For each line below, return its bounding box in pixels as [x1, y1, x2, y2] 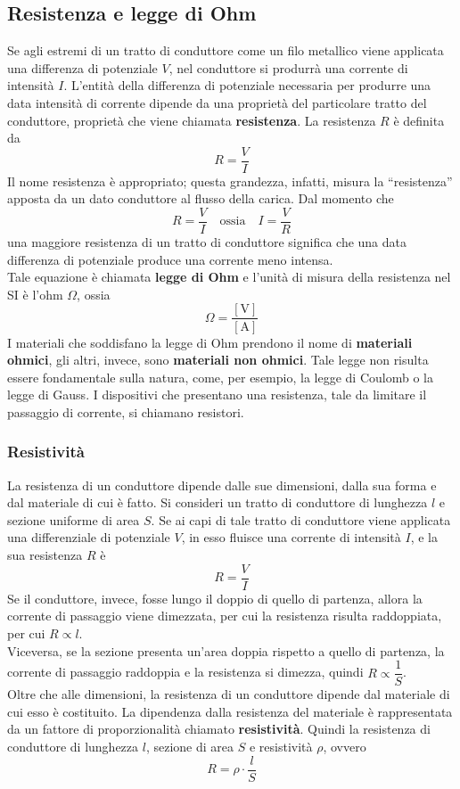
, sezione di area [145, 736, 234, 755]
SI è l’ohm [7, 284, 63, 303]
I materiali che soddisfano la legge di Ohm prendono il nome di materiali [7, 333, 413, 351]
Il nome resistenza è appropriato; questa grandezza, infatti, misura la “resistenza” [7, 171, 453, 190]
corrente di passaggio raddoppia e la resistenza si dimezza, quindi [7, 662, 364, 681]
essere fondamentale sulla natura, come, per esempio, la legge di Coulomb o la [7, 367, 433, 386]
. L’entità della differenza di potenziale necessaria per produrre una [63, 76, 431, 95]
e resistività [249, 736, 313, 755]
